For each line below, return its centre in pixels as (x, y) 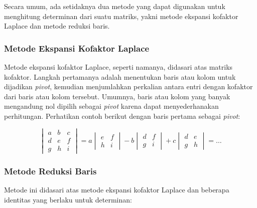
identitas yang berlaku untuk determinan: (68, 199)
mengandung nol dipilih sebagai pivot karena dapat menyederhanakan (111, 106)
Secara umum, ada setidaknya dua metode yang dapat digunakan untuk (115, 6)
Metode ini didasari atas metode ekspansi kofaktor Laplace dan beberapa (117, 190)
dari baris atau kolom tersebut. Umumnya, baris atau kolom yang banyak (117, 96)
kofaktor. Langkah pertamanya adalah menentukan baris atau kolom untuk (120, 76)
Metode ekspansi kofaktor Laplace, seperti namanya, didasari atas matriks (118, 67)
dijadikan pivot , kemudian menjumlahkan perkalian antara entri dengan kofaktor (128, 86)
